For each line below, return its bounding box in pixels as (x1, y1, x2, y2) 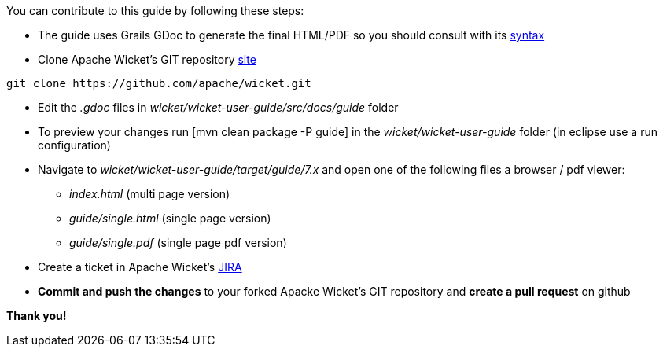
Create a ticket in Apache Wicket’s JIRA (38, 260, 242, 274)
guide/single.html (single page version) (69, 211, 271, 225)
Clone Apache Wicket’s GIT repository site (38, 53, 256, 66)
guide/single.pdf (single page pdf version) (69, 236, 287, 249)
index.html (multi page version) (69, 187, 230, 200)
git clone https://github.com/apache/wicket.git (6, 77, 311, 90)
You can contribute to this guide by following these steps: (6, 4, 304, 17)
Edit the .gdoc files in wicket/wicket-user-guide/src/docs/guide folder (38, 101, 399, 114)
